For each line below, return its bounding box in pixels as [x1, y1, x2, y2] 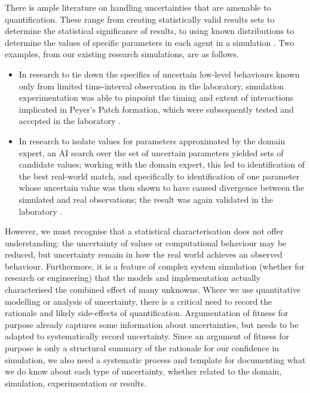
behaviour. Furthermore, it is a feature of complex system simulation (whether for [5, 259, 305, 272]
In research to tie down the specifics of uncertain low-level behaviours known [19, 67, 300, 80]
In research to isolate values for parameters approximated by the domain [19, 134, 286, 147]
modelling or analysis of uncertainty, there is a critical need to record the [5, 295, 272, 307]
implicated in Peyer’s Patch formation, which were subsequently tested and [19, 103, 294, 115]
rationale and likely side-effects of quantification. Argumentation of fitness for [5, 307, 288, 319]
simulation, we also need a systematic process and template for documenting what [5, 353, 306, 366]
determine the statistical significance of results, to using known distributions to [5, 24, 294, 37]
